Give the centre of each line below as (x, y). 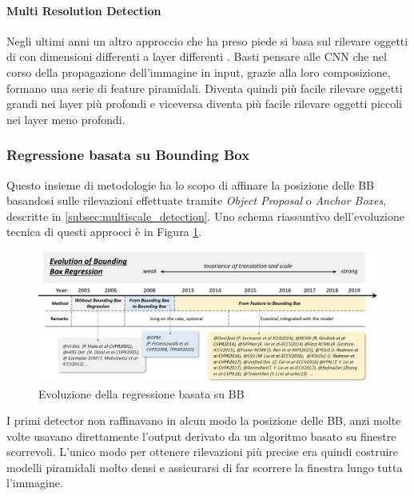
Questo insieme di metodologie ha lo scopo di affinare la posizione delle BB (190, 184)
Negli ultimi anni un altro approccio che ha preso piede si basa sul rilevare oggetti (207, 40)
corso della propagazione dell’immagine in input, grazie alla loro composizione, (199, 72)
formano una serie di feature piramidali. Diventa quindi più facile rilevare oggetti (205, 88)
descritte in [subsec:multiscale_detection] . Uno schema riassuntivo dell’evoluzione (206, 216)
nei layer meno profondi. (66, 119)
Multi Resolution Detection (84, 10)
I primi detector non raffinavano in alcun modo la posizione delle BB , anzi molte (204, 420)
